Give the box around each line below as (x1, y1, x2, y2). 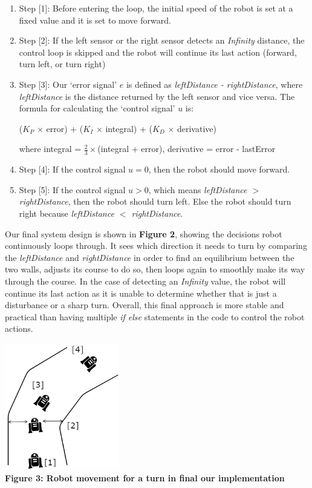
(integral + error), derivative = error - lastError (97, 142, 276, 155)
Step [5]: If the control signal (19, 183, 126, 196)
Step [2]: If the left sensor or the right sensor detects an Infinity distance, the (19, 34, 305, 47)
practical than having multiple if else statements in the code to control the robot (5, 310, 305, 323)
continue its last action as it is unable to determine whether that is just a (5, 286, 277, 299)
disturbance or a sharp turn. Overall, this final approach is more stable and (5, 298, 284, 311)
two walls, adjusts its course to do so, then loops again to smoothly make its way (5, 263, 305, 275)
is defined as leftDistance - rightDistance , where (126, 77, 303, 90)
